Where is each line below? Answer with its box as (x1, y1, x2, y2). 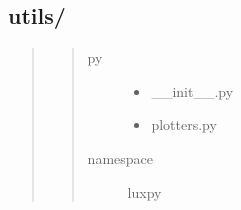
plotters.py (151, 114, 217, 135)
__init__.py (151, 80, 234, 101)
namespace (87, 147, 153, 168)
